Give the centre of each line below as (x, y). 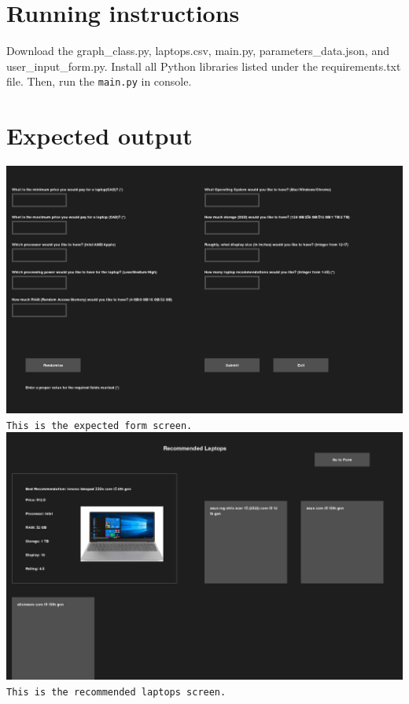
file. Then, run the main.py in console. (99, 81)
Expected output (99, 136)
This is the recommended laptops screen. (116, 692)
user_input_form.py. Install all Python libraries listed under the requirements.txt (204, 66)
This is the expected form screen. (99, 425)
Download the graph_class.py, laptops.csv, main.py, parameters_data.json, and (198, 51)
